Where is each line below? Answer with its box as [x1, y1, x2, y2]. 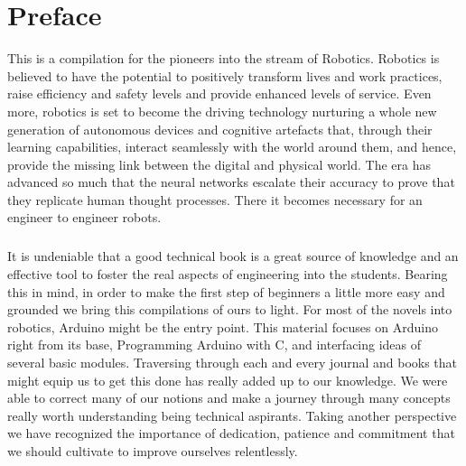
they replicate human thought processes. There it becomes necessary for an [7, 190, 423, 209]
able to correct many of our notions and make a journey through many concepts [7, 388, 451, 407]
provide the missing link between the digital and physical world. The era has [7, 154, 432, 173]
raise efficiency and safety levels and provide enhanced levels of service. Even [7, 84, 432, 103]
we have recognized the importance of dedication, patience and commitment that [7, 424, 455, 443]
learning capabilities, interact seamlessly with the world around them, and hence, [7, 137, 457, 156]
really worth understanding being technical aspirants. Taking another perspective [7, 405, 457, 424]
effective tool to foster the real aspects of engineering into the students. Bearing [7, 265, 448, 284]
